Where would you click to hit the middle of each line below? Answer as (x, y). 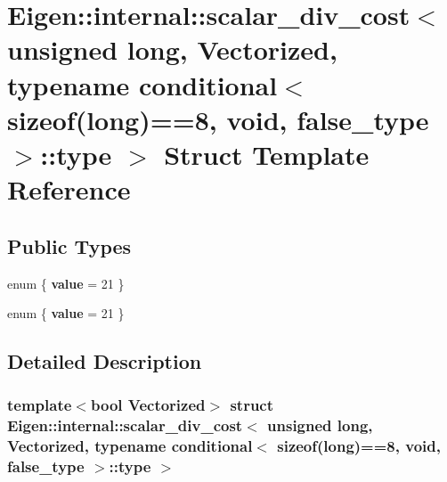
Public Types (69, 245)
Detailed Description (105, 361)
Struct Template (267, 154)
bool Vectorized (148, 405)
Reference (69, 189)
